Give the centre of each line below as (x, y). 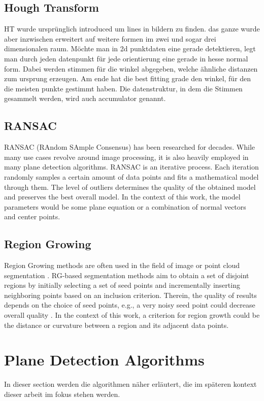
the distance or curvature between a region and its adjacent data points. (117, 325)
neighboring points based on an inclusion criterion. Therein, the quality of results (130, 295)
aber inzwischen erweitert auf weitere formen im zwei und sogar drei (110, 38)
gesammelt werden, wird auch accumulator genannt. (85, 98)
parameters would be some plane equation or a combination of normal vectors (125, 206)
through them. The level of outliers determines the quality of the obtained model (130, 187)
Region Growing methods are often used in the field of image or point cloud (122, 265)
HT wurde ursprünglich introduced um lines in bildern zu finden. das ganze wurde (132, 29)
